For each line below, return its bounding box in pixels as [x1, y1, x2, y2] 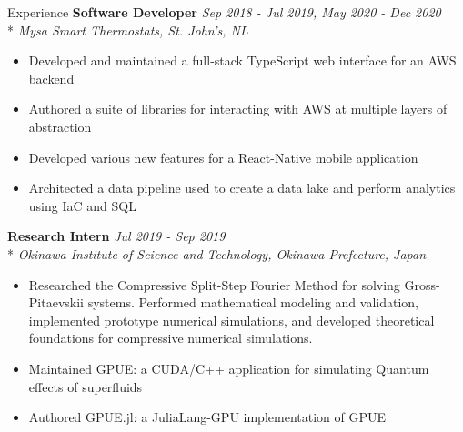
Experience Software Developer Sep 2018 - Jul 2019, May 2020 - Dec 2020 [7, 3, 441, 21]
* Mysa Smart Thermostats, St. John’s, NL [7, 20, 248, 39]
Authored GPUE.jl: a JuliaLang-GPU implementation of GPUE [28, 407, 387, 427]
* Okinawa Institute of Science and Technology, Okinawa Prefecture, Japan [7, 244, 427, 263]
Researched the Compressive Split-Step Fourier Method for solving [28, 275, 400, 294]
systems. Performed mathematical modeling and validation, [87, 293, 418, 312]
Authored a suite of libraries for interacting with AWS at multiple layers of [28, 99, 448, 118]
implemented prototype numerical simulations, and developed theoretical [28, 310, 435, 329]
